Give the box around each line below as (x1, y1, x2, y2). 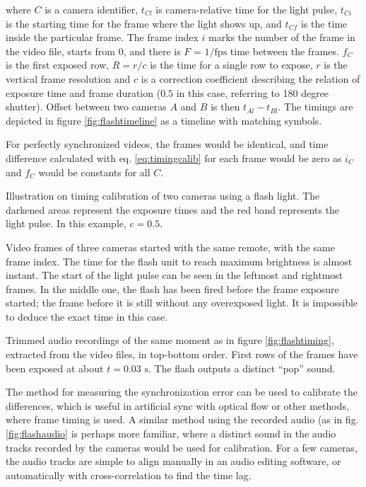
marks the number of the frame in (208, 30, 355, 45)
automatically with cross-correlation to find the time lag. (6, 467, 252, 482)
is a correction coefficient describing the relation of (141, 71, 360, 86)
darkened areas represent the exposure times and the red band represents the (6, 202, 340, 217)
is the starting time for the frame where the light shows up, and (6, 16, 282, 30)
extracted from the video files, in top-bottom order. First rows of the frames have (6, 347, 358, 362)
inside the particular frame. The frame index (6, 30, 199, 45)
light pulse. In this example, (6, 216, 126, 231)
